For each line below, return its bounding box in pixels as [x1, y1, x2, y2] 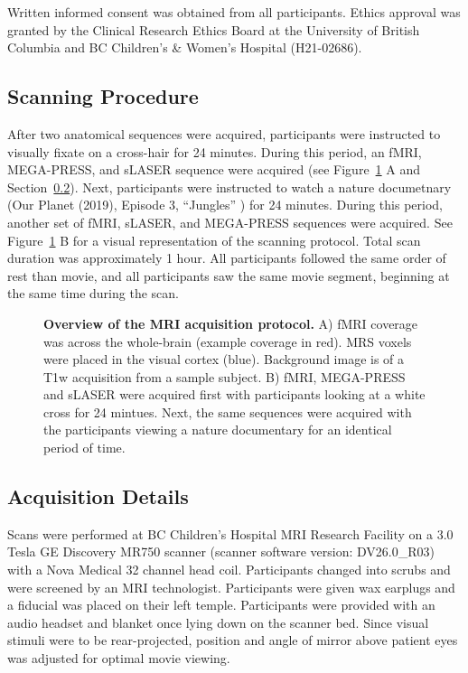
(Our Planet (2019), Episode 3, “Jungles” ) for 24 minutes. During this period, [7, 195, 443, 214]
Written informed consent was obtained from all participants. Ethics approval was [7, 3, 461, 21]
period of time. [43, 438, 126, 457]
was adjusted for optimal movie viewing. [7, 649, 230, 668]
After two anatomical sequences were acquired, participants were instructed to [7, 124, 441, 143]
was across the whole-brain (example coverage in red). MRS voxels [43, 332, 412, 351]
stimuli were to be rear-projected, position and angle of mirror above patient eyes [7, 631, 458, 650]
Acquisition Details [7, 482, 189, 510]
